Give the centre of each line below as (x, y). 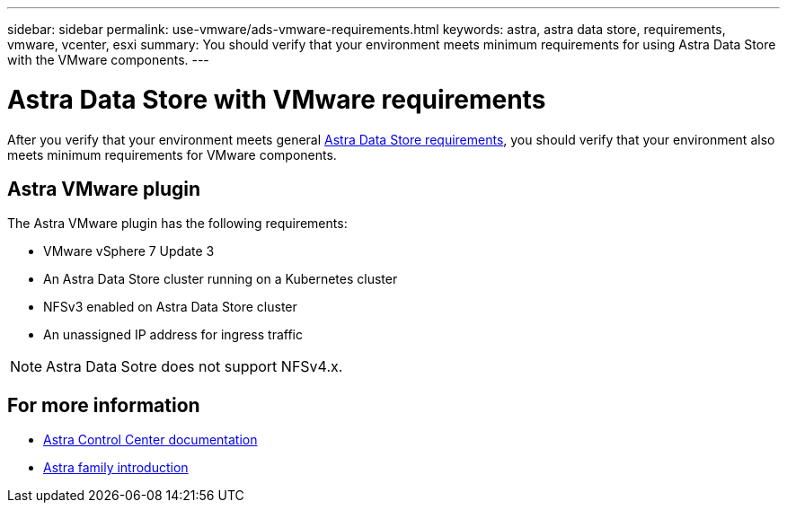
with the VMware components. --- (108, 60)
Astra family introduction (116, 468)
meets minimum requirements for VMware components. (172, 154)
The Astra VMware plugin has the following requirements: (177, 224)
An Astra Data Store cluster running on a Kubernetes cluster (221, 279)
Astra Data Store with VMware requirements (277, 99)
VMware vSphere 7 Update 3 (129, 251)
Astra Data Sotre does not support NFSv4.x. (195, 367)
